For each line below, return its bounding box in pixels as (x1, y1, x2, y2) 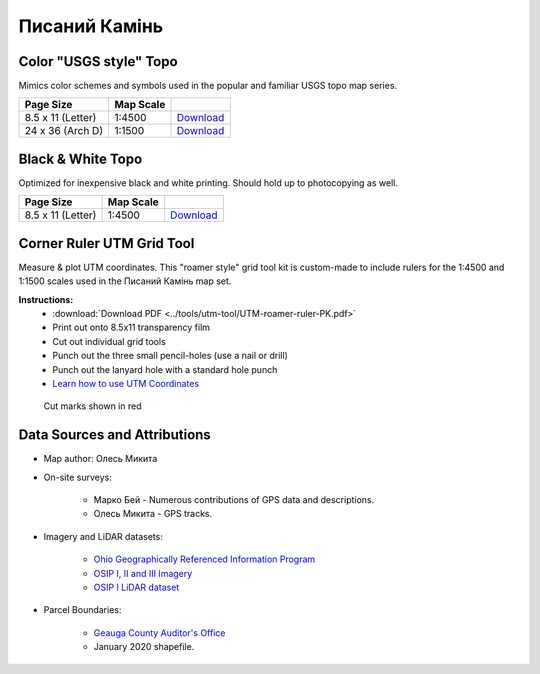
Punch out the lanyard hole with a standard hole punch (52, 363, 278, 375)
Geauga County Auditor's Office (93, 626, 226, 639)
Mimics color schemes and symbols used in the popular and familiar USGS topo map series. (18, 80, 398, 92)
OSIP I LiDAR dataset (93, 581, 180, 594)
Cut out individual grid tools (52, 335, 167, 347)
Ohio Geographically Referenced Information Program (93, 553, 316, 565)
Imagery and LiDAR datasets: (43, 530, 164, 542)
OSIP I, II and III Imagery (93, 567, 193, 579)
